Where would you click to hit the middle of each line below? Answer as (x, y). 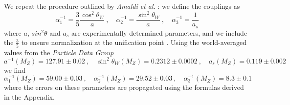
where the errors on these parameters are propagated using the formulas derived (124, 87)
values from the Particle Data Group (59, 52)
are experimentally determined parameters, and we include (159, 32)
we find (15, 70)
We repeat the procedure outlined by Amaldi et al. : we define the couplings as (122, 6)
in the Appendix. (29, 97)
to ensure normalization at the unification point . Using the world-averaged (134, 42)
